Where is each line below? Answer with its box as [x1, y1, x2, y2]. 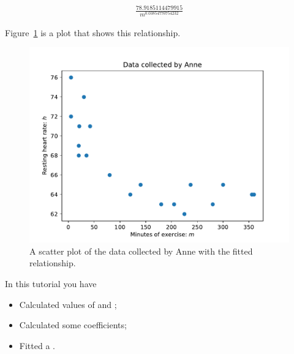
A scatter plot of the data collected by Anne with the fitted [29, 244, 253, 257]
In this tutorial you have [5, 277, 97, 290]
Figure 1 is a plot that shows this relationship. [5, 26, 181, 39]
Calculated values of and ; [19, 298, 117, 310]
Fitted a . [19, 339, 55, 352]
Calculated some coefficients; [19, 318, 127, 331]
